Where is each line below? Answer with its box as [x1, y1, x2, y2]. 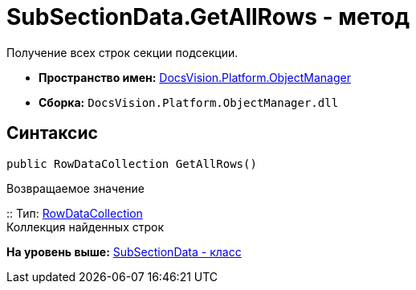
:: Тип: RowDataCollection [6, 206, 143, 220]
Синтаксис [6, 123, 98, 144]
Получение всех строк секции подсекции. [6, 45, 239, 59]
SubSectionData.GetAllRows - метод [6, 3, 410, 31]
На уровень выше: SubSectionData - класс [6, 244, 242, 259]
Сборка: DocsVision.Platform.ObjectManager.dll [39, 95, 339, 109]
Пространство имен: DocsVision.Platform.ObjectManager [39, 70, 351, 84]
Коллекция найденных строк [6, 219, 165, 234]
